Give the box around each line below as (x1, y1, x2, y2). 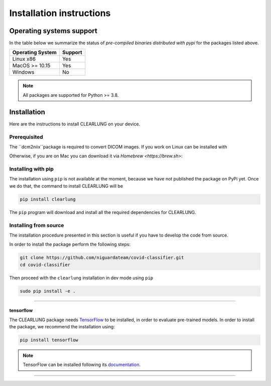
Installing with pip (9, 165, 54, 172)
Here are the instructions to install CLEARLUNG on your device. (9, 121, 141, 127)
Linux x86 (12, 56, 36, 63)
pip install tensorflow (20, 337, 79, 343)
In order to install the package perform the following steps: (9, 241, 130, 248)
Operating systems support (9, 27, 97, 35)
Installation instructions (9, 8, 111, 19)
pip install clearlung (20, 196, 76, 202)
